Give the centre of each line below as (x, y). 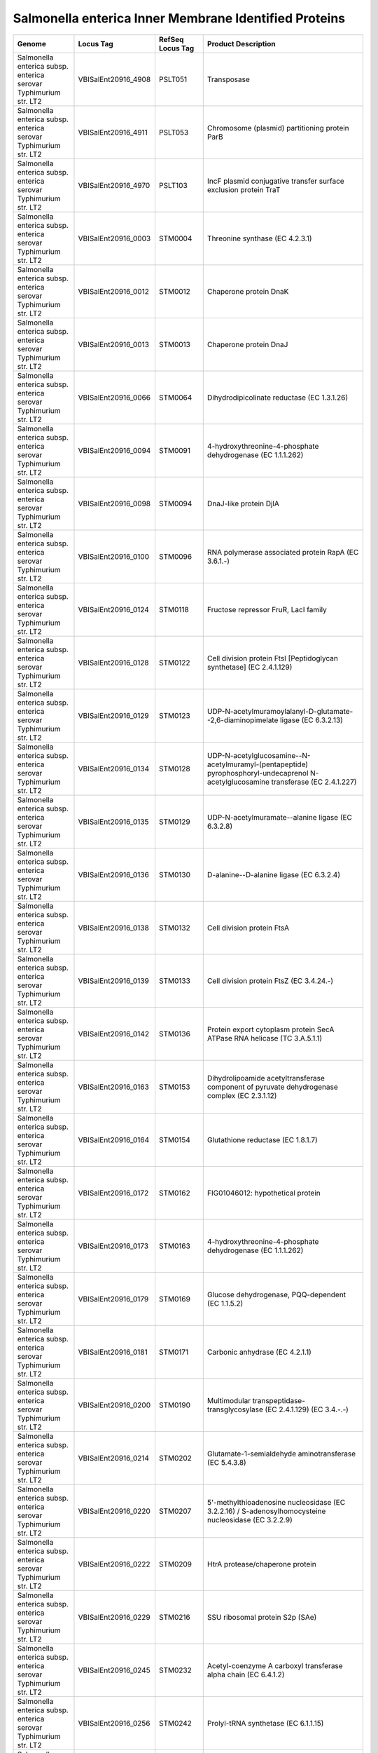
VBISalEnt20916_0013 (114, 344)
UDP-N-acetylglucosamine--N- (259, 755)
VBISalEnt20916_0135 (113, 822)
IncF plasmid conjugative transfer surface (275, 181)
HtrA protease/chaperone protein (261, 1564)
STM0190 (175, 1405)
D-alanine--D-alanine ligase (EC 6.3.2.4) (274, 874)
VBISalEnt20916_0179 (113, 1299)
